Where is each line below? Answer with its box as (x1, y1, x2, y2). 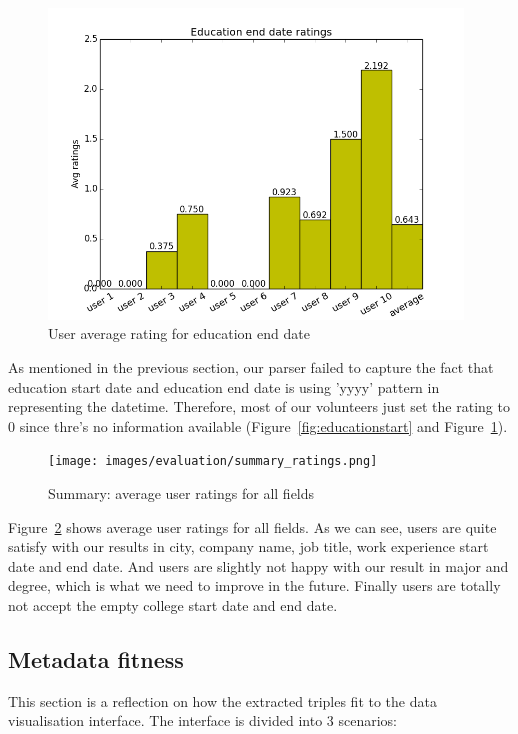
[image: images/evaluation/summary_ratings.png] (48, 454, 378, 469)
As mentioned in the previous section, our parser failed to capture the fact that (8, 356, 494, 377)
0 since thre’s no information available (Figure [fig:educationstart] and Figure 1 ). (8, 415, 508, 436)
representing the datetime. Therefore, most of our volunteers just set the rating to (8, 396, 510, 417)
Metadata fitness (8, 643, 184, 674)
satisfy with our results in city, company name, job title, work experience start (8, 536, 489, 557)
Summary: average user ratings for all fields (48, 483, 315, 504)
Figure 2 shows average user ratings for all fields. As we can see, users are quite (8, 516, 497, 537)
